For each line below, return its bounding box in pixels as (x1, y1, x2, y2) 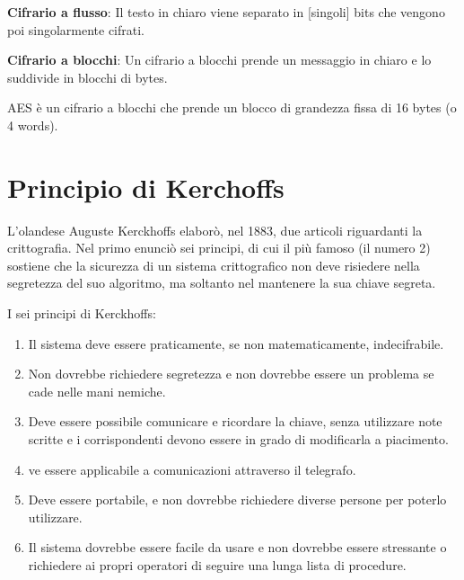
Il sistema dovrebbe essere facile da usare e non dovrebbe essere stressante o (28, 538, 447, 557)
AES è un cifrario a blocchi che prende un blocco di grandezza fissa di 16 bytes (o (7, 98, 457, 117)
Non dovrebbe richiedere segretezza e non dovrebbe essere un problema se (28, 364, 434, 383)
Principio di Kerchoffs (7, 168, 285, 205)
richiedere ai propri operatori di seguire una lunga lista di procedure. (28, 556, 407, 574)
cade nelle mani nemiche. (28, 381, 166, 400)
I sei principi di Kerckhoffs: (7, 304, 156, 323)
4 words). (7, 115, 58, 134)
